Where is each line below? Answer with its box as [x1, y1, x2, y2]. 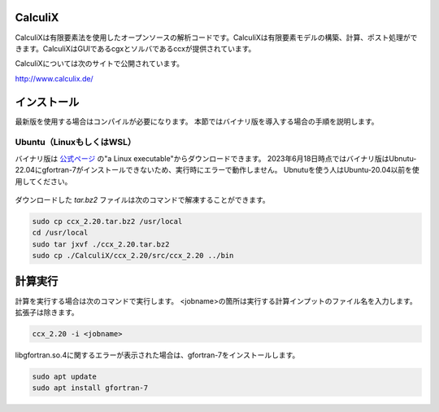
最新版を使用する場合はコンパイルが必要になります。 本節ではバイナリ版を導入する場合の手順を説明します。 [15, 116, 379, 126]
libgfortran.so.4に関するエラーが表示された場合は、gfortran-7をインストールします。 [15, 350, 300, 360]
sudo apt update [32, 371, 98, 381]
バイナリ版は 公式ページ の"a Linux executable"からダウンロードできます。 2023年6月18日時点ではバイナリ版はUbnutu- [15, 153, 417, 163]
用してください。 [15, 176, 72, 186]
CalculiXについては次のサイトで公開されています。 [15, 59, 185, 68]
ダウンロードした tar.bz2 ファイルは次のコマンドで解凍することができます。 [15, 195, 270, 204]
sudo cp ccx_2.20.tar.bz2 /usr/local [32, 217, 183, 226]
